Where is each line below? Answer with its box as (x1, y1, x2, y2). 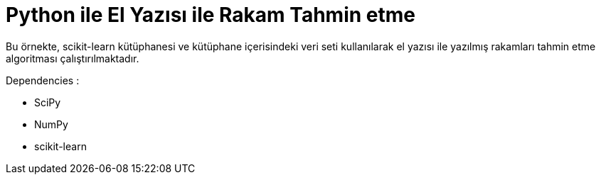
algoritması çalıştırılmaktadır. (6, 52, 139, 64)
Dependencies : (6, 74, 80, 86)
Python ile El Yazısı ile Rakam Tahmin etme (6, 3, 415, 27)
